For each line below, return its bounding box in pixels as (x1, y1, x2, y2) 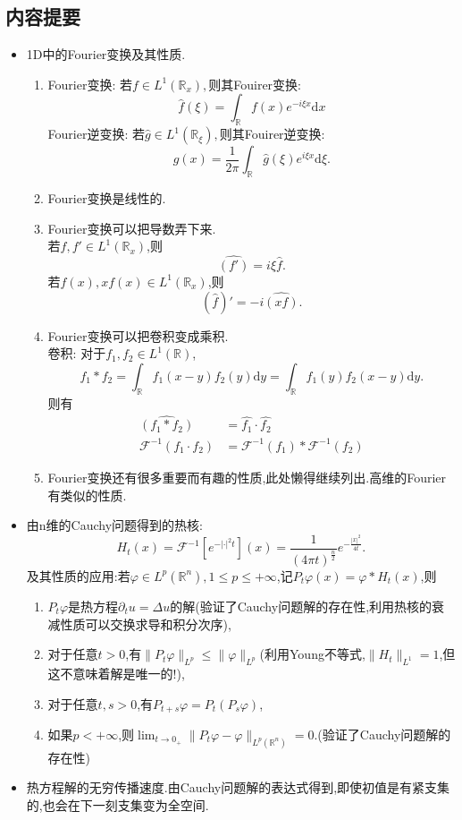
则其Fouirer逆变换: (219, 124, 325, 143)
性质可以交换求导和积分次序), (60, 614, 231, 633)
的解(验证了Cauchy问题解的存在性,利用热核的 (170, 596, 433, 615)
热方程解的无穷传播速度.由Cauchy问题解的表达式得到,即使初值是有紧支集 (26, 778, 450, 797)
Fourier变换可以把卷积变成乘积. (47, 326, 229, 345)
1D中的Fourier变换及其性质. (26, 45, 186, 64)
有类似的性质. (47, 485, 127, 504)
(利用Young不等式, (259, 645, 365, 663)
